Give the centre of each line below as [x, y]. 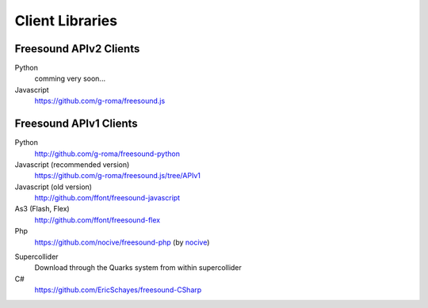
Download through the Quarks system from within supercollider [138, 268]
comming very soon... [70, 78]
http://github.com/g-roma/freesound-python [107, 154]
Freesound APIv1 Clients [76, 124]
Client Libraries [66, 21]
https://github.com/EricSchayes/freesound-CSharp [118, 290]
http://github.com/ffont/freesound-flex [97, 220]
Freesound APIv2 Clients [77, 49]
